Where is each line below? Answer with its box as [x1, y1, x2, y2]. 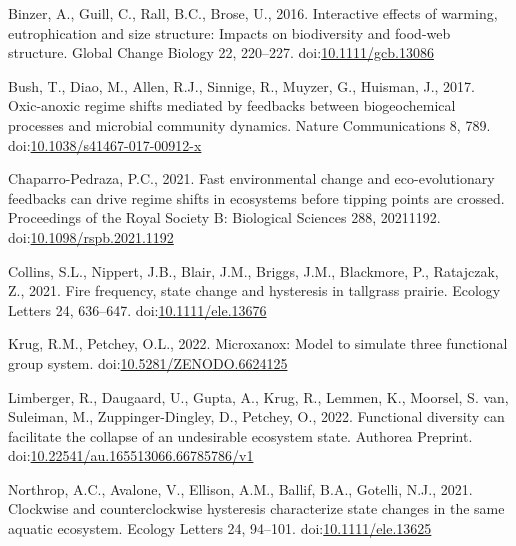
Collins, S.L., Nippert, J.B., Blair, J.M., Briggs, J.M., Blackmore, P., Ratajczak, [8, 260, 499, 281]
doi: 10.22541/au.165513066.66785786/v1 [8, 445, 254, 466]
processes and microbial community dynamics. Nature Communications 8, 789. [8, 114, 491, 135]
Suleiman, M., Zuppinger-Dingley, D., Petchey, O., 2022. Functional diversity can [8, 406, 505, 427]
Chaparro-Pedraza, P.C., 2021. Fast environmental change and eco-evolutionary [8, 168, 495, 189]
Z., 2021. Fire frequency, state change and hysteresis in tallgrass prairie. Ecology [8, 280, 501, 301]
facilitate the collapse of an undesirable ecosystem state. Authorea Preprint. [8, 425, 473, 446]
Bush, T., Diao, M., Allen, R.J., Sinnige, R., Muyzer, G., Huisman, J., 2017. [8, 75, 476, 96]
